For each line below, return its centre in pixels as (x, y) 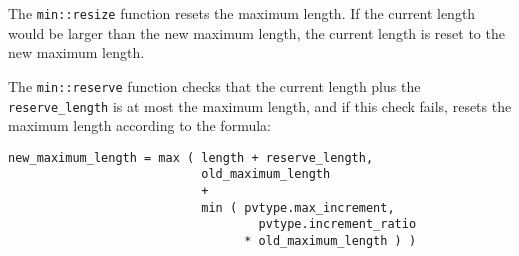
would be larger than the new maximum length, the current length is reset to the (256, 32)
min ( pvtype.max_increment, (298, 207)
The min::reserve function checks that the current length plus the (214, 85)
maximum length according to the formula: (139, 125)
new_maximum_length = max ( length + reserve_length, (191, 157)
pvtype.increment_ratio (337, 224)
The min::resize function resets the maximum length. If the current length (242, 13)
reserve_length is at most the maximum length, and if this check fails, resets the (260, 105)
